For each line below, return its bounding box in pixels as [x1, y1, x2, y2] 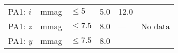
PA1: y [8, 35, 33, 46]
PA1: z [8, 20, 32, 32]
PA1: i [8, 6, 31, 17]
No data [141, 20, 170, 32]
